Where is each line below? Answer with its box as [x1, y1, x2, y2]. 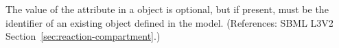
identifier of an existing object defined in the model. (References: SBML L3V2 [5, 15, 334, 29]
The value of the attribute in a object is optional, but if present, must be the [5, 2, 329, 16]
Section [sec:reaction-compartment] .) [5, 29, 161, 43]
